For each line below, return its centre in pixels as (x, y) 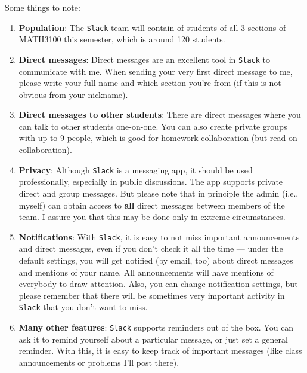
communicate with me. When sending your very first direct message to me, (156, 71)
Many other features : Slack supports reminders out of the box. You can (156, 327)
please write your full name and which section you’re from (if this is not (150, 83)
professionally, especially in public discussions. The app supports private (151, 181)
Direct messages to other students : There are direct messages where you (160, 114)
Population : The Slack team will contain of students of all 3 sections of (152, 27)
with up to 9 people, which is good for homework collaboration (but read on (158, 138)
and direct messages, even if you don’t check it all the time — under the (151, 248)
